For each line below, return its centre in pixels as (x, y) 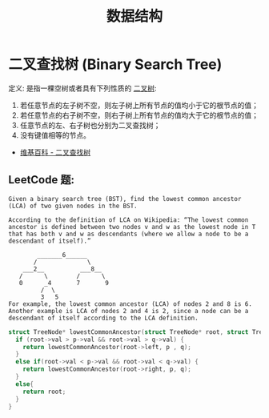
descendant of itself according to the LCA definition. (103, 318)
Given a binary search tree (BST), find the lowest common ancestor (125, 199)
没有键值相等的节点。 (55, 135)
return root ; (44, 392)
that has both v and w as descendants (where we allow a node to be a (128, 234)
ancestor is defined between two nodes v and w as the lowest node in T (132, 227)
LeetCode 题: (41, 180)
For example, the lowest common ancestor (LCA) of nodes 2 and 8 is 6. (130, 304)
